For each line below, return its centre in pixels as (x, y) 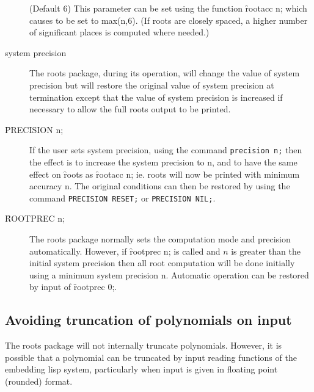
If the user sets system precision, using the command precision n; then (166, 150)
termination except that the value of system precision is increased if (156, 97)
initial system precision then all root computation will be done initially (162, 263)
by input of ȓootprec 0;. (73, 287)
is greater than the (266, 251)
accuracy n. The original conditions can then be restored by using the (160, 186)
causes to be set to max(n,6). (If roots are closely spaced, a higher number (169, 20)
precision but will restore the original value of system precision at (152, 85)
